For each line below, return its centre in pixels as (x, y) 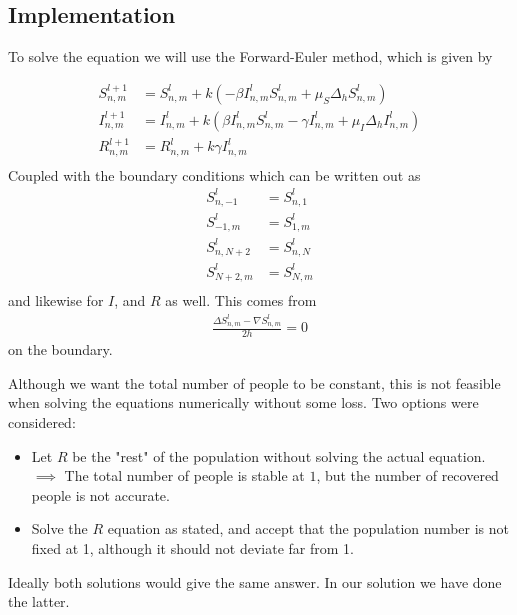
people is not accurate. (100, 494)
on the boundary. (60, 349)
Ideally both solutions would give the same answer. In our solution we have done (255, 581)
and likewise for (56, 300)
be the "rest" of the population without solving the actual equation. (279, 455)
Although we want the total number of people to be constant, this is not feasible (254, 382)
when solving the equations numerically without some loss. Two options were (243, 402)
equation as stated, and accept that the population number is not (308, 528)
